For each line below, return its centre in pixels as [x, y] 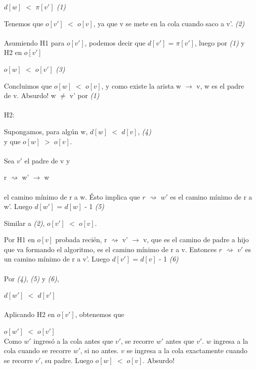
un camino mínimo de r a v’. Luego [57, 259]
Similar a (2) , [24, 223]
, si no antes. [100, 350]
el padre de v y [47, 160]
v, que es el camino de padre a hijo [196, 239]
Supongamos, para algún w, [46, 131]
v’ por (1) [85, 95]
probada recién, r [81, 239]
